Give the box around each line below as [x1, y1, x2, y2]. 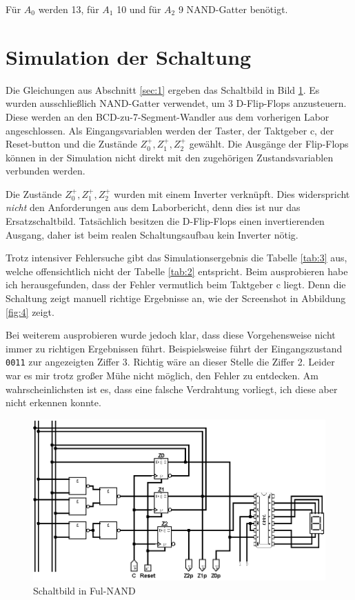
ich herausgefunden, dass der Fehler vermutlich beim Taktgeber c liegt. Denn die [6, 277, 346, 292]
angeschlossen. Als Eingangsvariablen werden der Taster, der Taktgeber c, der [6, 123, 334, 137]
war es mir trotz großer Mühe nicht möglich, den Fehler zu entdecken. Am [6, 368, 318, 383]
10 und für [116, 2, 161, 16]
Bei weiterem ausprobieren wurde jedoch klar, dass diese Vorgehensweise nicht [6, 328, 336, 342]
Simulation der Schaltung [6, 42, 252, 70]
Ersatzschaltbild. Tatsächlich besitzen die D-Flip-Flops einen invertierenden [6, 214, 325, 228]
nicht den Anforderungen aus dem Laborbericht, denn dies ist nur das [6, 200, 301, 214]
